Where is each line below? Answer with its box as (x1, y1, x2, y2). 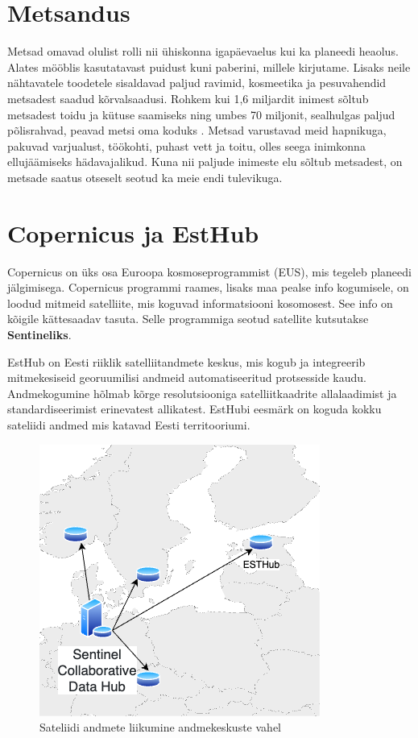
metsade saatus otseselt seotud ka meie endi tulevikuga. (7, 168, 283, 185)
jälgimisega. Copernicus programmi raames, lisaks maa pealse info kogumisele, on (7, 279, 409, 296)
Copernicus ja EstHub (7, 216, 259, 249)
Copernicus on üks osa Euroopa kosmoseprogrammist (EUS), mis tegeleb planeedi (7, 263, 412, 280)
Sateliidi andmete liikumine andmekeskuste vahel (39, 719, 281, 736)
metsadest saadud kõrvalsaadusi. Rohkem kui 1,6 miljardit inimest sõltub (7, 89, 369, 106)
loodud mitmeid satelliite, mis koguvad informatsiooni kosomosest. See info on (7, 294, 393, 311)
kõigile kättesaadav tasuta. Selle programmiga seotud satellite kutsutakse (7, 310, 369, 327)
